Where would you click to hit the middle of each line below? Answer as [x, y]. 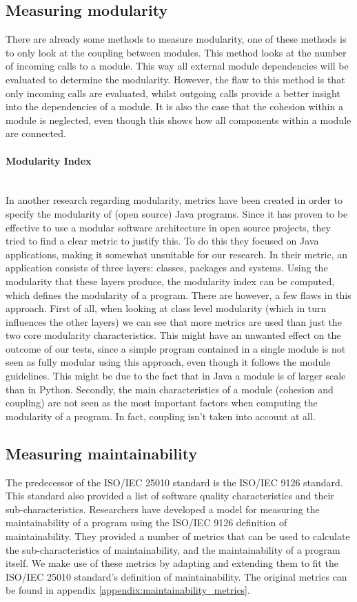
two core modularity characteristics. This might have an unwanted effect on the [173, 335]
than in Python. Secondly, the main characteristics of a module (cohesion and [170, 389]
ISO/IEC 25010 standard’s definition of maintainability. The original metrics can [176, 576]
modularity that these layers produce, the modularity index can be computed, [170, 281]
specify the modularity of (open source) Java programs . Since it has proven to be [177, 213]
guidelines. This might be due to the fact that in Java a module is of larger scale [176, 376]
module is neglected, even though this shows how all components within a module [178, 120]
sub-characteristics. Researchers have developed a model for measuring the [163, 509]
